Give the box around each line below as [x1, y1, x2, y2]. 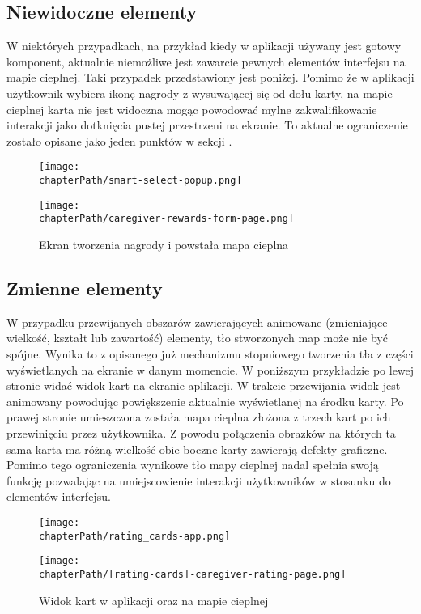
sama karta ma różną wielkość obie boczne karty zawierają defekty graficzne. [6, 440, 388, 457]
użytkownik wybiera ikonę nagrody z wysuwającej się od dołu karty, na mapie [6, 84, 393, 101]
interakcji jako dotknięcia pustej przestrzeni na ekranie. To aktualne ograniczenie [6, 116, 408, 133]
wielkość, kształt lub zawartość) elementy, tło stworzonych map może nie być [6, 329, 388, 346]
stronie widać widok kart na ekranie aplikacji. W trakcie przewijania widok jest [6, 377, 401, 394]
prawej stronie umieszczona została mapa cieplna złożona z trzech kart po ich [6, 409, 391, 426]
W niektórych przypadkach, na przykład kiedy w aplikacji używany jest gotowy [6, 37, 402, 54]
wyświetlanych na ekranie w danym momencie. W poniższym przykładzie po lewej [6, 361, 415, 378]
